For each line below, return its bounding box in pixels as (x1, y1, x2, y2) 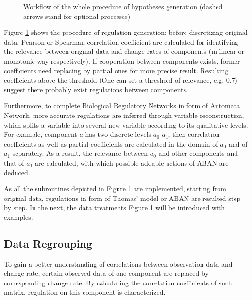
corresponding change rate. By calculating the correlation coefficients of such (4, 277, 232, 287)
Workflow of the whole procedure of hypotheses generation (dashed (23, 1, 223, 11)
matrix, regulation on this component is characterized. (4, 287, 166, 297)
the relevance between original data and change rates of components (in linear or (4, 46, 244, 56)
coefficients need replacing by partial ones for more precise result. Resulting (4, 65, 229, 75)
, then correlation (168, 129, 220, 139)
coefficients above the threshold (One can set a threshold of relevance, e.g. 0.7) (4, 75, 238, 85)
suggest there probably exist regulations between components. (4, 84, 188, 94)
